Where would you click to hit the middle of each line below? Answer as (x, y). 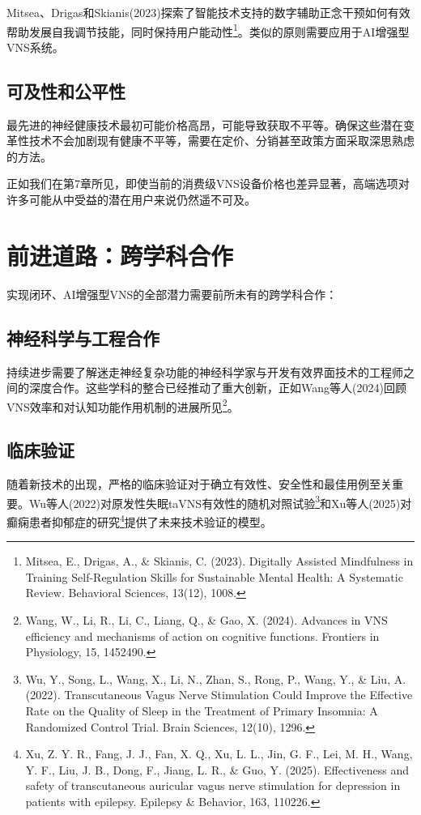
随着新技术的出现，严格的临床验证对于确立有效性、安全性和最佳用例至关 (199, 484)
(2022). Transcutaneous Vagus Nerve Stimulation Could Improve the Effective (219, 695)
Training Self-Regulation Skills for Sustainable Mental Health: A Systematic (214, 576)
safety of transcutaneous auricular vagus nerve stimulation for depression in (213, 785)
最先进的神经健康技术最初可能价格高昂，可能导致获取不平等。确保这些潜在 (205, 124)
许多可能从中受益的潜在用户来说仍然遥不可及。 (131, 200)
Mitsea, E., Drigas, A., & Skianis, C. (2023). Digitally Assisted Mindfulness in (219, 561)
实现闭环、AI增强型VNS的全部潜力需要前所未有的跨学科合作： (172, 294)
